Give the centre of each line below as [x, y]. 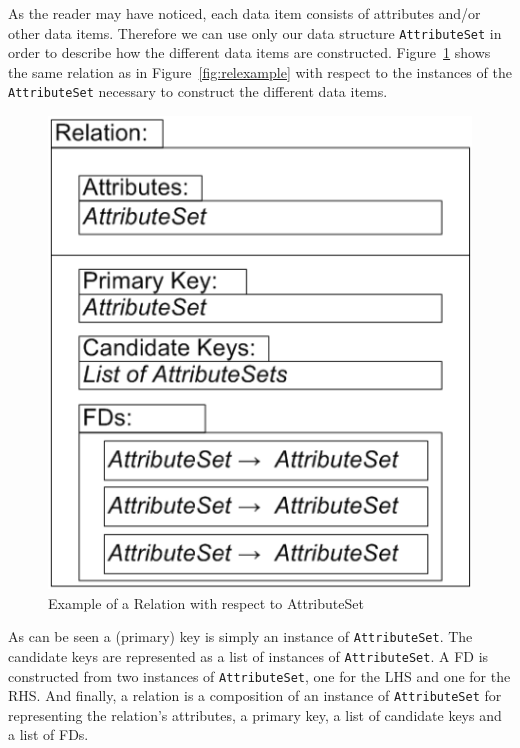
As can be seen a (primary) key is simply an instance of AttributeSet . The [240, 636]
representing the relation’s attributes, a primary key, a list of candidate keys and [255, 714]
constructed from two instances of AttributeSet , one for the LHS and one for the [259, 675]
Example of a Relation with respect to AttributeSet [206, 602]
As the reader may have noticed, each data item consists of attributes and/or [244, 13]
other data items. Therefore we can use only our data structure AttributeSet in [255, 32]
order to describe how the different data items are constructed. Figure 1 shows [249, 52]
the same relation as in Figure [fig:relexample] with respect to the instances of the [260, 71]
